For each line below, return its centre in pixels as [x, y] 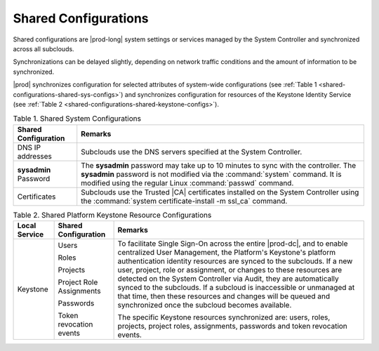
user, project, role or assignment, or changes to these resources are [230, 270]
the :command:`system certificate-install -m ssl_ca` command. [184, 201]
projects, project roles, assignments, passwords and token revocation [232, 326]
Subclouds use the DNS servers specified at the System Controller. [192, 152]
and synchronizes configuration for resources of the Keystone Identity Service [238, 94]
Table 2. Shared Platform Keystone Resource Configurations [112, 215]
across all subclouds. [44, 48]
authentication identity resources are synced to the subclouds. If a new [235, 261]
